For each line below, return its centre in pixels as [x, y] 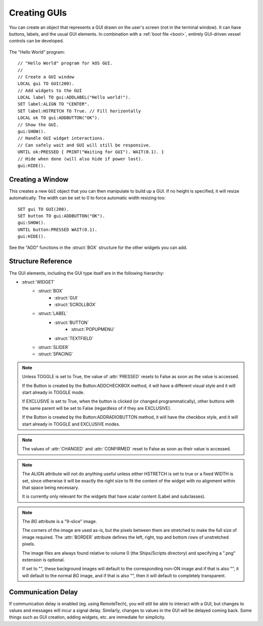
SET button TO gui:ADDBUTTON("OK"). [61, 216]
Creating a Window [39, 179]
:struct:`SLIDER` [54, 347]
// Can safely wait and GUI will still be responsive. [85, 145]
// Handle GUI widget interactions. [61, 138]
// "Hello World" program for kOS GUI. [65, 63]
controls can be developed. [37, 41]
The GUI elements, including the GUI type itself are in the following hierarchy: [86, 273]
